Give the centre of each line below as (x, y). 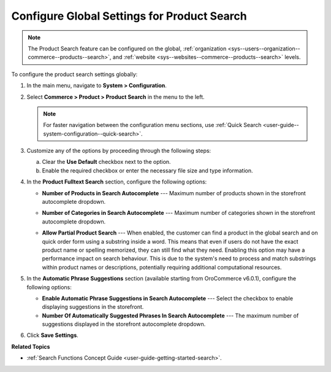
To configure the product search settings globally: (74, 74)
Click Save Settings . (53, 335)
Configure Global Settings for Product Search (129, 16)
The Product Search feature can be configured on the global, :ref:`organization (127, 48)
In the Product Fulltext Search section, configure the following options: (117, 182)
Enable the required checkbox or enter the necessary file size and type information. (148, 170)
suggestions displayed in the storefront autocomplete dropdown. (124, 324)
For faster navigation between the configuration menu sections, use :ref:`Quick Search (152, 125)
